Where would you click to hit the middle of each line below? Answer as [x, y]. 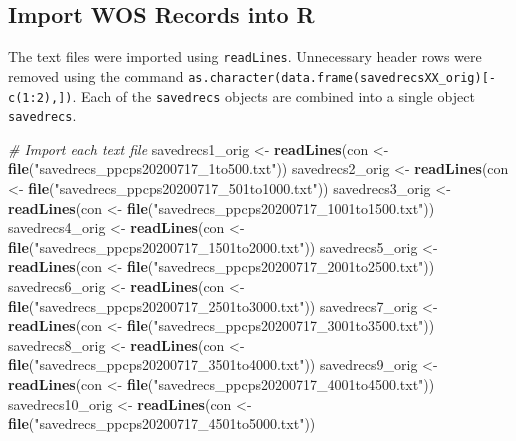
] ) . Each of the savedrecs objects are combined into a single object [266, 95]
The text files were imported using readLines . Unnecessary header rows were [245, 56]
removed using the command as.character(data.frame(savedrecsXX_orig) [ [248, 75]
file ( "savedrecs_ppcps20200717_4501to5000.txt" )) [162, 423]
